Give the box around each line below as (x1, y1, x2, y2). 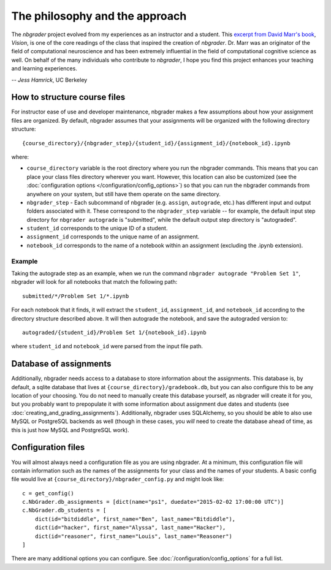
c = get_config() (22, 490, 74, 496)
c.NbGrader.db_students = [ (22, 507, 107, 514)
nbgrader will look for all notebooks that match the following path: (11, 278, 178, 286)
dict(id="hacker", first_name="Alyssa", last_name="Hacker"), (34, 524, 226, 531)
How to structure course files (11, 92, 126, 102)
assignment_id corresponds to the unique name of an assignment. (26, 233, 200, 240)
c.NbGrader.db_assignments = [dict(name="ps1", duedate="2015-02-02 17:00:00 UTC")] (22, 498, 284, 506)
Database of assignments (11, 359, 112, 369)
